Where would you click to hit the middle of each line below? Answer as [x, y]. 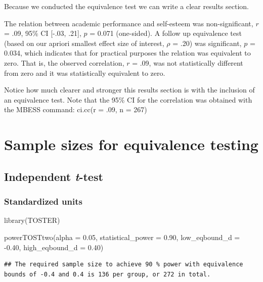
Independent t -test [54, 176]
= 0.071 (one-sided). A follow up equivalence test [166, 33]
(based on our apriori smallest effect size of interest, [84, 43]
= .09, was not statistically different [188, 62]
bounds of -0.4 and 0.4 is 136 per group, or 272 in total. [107, 274]
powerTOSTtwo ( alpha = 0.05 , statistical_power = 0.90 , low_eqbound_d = [122, 237]
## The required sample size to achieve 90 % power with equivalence [124, 265]
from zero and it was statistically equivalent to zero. [85, 73]
